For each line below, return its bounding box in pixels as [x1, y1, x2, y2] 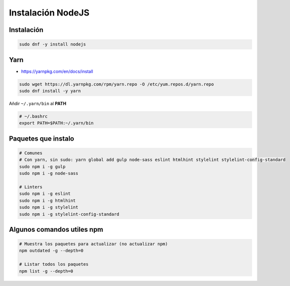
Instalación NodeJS [9, 7, 90, 18]
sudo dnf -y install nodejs [19, 42, 86, 47]
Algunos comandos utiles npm [9, 225, 103, 234]
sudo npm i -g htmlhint [19, 198, 76, 203]
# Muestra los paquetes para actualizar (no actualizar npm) [19, 241, 168, 247]
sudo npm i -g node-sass [19, 171, 79, 176]
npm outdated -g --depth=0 [19, 248, 84, 254]
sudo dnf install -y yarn [19, 88, 81, 94]
